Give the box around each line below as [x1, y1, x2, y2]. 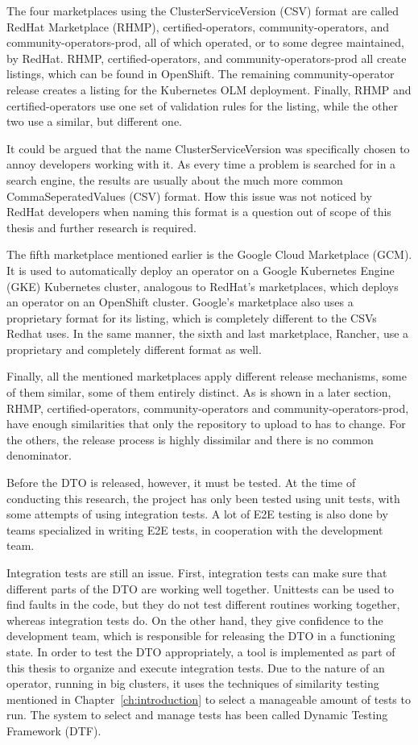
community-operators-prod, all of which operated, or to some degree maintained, [6, 34, 404, 51]
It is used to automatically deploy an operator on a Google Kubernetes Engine [6, 261, 395, 278]
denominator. [6, 447, 72, 464]
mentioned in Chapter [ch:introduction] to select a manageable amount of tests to [6, 690, 411, 707]
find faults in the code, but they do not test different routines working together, [6, 596, 400, 613]
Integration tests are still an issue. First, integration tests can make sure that [6, 564, 387, 581]
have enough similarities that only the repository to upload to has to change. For [6, 415, 406, 432]
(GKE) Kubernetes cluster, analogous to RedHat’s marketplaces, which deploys [6, 277, 399, 294]
